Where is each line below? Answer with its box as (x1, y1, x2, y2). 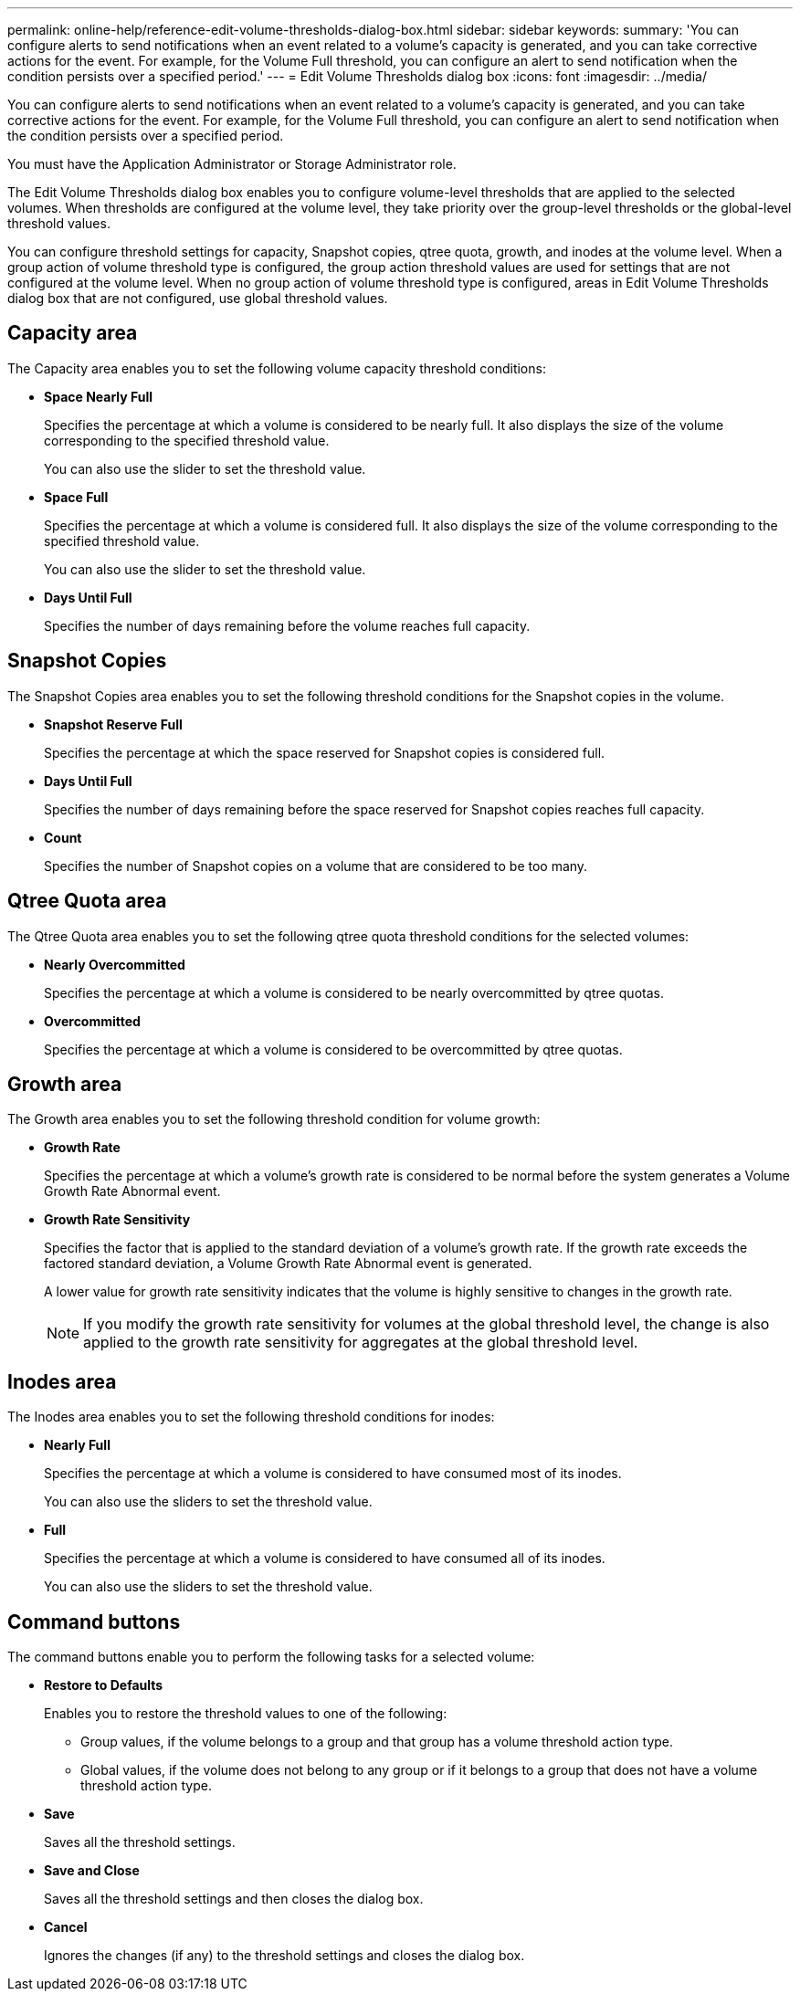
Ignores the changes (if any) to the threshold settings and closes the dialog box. (44, 1947, 525, 1964)
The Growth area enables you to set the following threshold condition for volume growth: (7, 1111, 541, 1128)
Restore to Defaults (44, 1677, 163, 1694)
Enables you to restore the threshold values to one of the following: (44, 1705, 447, 1722)
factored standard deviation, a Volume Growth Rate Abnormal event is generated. (44, 1255, 532, 1272)
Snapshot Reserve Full (44, 716, 183, 732)
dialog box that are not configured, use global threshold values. (7, 290, 388, 306)
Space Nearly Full (44, 388, 153, 404)
